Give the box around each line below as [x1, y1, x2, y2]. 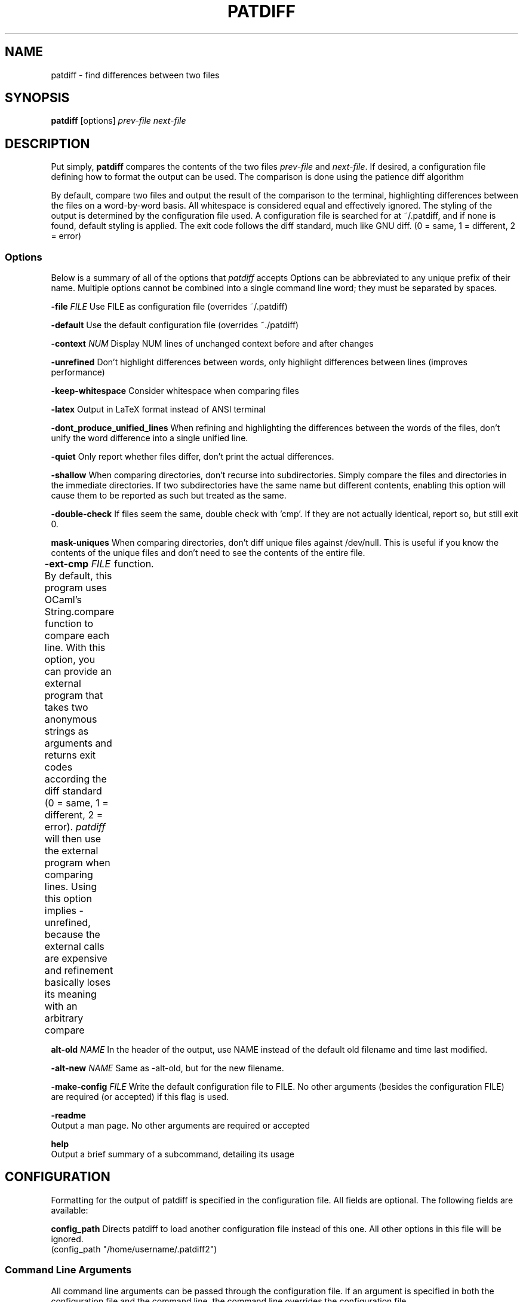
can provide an [44, 665, 112, 678]
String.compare [44, 606, 114, 618]
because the [44, 928, 100, 941]
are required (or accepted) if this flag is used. [51, 1092, 229, 1102]
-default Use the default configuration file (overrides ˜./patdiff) [51, 320, 299, 331]
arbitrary [44, 1012, 84, 1025]
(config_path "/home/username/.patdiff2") [51, 1243, 217, 1254]
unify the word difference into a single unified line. [51, 433, 248, 444]
